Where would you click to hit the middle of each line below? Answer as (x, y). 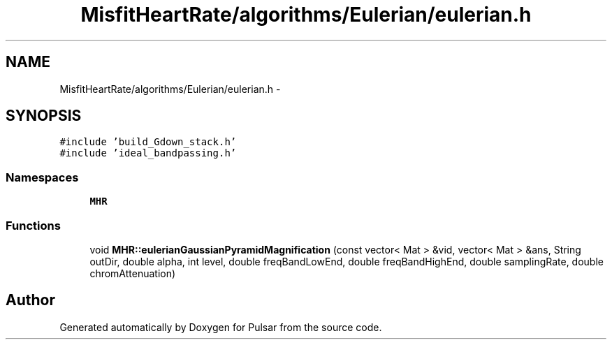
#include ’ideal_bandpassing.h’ (148, 153)
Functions (33, 225)
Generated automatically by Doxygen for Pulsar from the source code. (221, 327)
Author (30, 300)
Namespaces (42, 177)
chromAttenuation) (133, 273)
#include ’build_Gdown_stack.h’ (148, 142)
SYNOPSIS (44, 116)
